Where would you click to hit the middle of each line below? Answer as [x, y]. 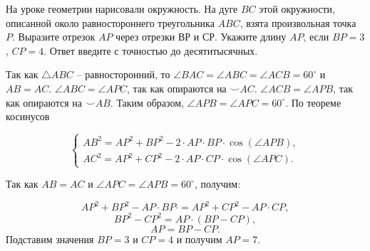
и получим [199, 239]
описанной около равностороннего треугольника [110, 22]
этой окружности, [297, 9]
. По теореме [313, 102]
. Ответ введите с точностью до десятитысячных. [151, 50]
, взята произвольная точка [298, 22]
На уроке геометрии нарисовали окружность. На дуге [122, 9]
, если [316, 37]
